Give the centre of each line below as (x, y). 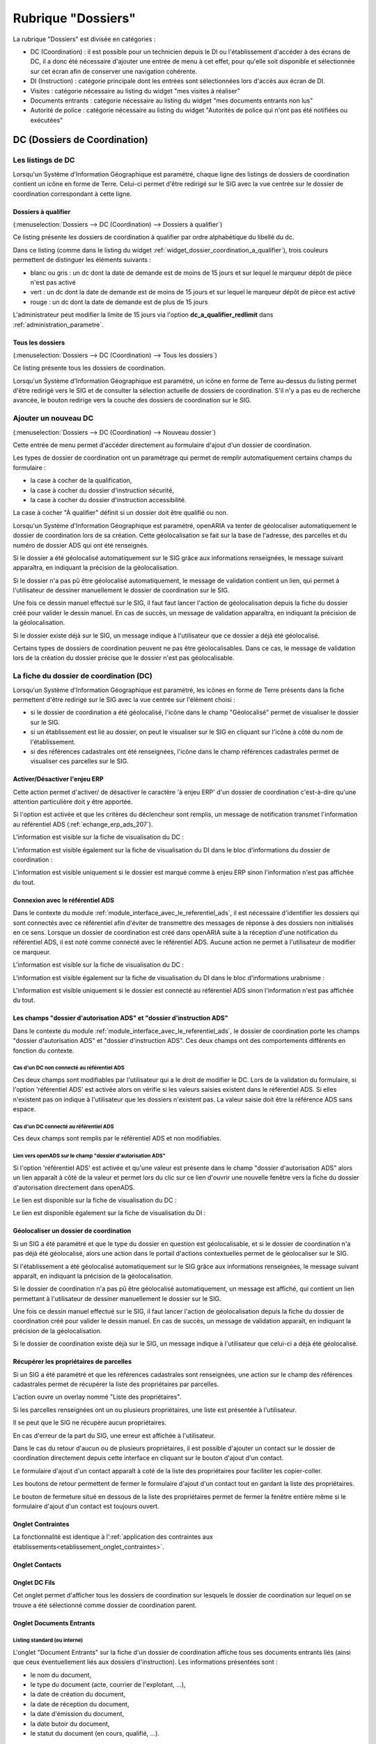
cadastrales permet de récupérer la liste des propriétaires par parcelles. (116, 1384)
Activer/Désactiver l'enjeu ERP (58, 779)
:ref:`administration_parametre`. (58, 324)
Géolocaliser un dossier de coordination (72, 1231)
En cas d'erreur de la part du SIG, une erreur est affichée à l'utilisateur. (114, 1435)
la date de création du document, (78, 1694)
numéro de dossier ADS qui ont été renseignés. (81, 545)
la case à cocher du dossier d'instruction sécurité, (102, 490)
